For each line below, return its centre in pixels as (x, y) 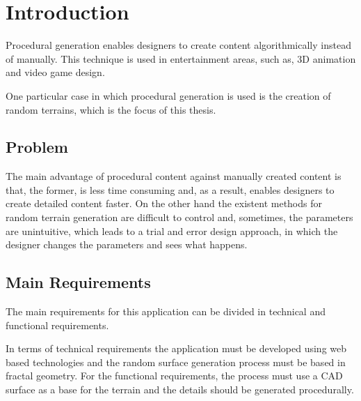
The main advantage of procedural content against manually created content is (174, 176)
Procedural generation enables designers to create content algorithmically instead (178, 45)
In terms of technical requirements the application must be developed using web (176, 348)
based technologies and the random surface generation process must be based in (176, 362)
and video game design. (55, 72)
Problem (37, 147)
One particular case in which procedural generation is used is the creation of (168, 95)
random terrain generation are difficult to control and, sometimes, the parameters (179, 217)
